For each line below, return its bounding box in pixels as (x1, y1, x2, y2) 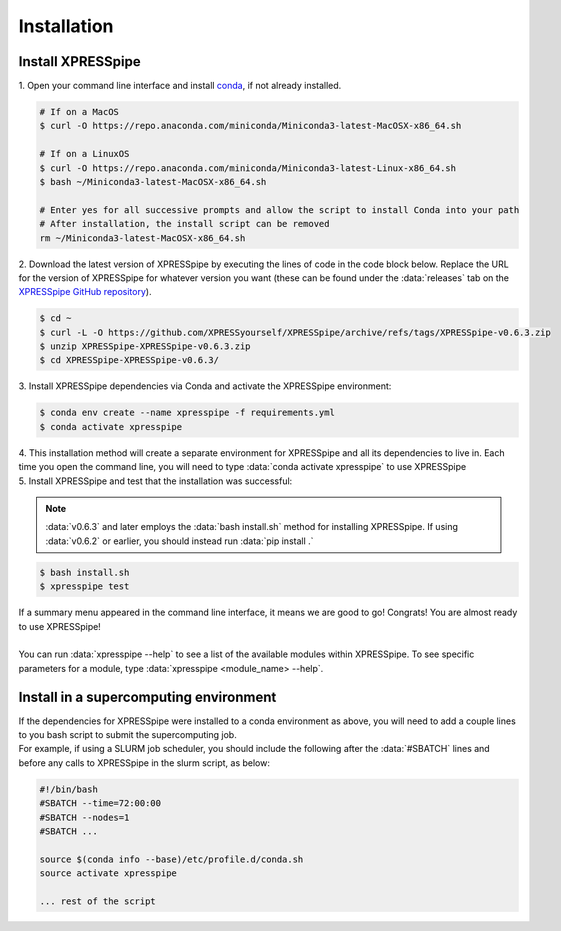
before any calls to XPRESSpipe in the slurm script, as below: (18, 756, 270, 769)
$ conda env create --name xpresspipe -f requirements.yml (39, 407, 335, 419)
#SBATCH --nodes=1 (39, 811, 130, 823)
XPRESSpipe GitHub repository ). (18, 286, 152, 298)
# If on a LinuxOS (39, 148, 130, 160)
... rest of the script (39, 895, 157, 907)
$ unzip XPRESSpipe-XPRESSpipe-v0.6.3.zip (39, 341, 251, 352)
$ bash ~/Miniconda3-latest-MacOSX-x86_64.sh (39, 176, 267, 187)
